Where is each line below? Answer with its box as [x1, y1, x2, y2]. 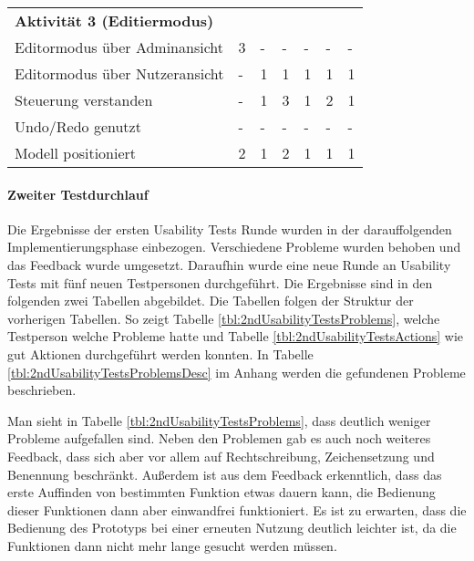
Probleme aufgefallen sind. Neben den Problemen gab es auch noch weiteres [7, 429, 431, 448]
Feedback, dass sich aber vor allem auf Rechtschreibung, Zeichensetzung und [7, 446, 435, 465]
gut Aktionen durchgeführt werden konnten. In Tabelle [7, 344, 314, 363]
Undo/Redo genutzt [15, 116, 141, 137]
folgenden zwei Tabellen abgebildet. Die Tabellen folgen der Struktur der [7, 291, 414, 310]
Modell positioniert [15, 142, 137, 163]
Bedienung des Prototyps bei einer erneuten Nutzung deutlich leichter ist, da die [7, 518, 457, 537]
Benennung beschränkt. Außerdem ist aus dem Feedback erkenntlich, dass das [7, 464, 442, 483]
